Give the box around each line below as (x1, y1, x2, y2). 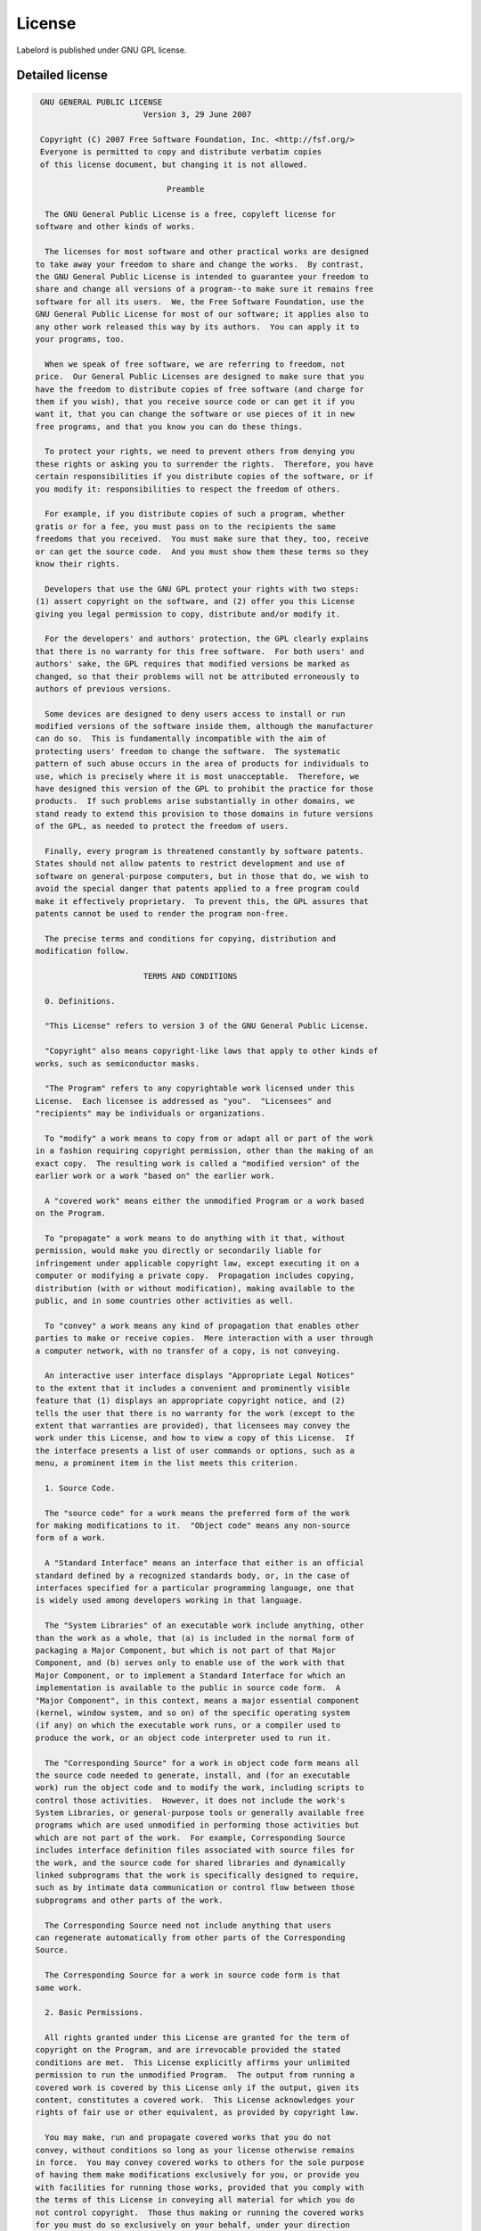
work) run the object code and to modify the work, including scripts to (35, 1783, 364, 1793)
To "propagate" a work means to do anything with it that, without (45, 1233, 346, 1244)
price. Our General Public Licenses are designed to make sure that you (35, 371, 364, 382)
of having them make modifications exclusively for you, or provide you (35, 2169, 360, 2180)
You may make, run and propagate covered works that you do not (45, 2133, 331, 2143)
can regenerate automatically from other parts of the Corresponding (35, 1932, 346, 1943)
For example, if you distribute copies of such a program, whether (45, 509, 346, 519)
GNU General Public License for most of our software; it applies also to (35, 309, 370, 319)
